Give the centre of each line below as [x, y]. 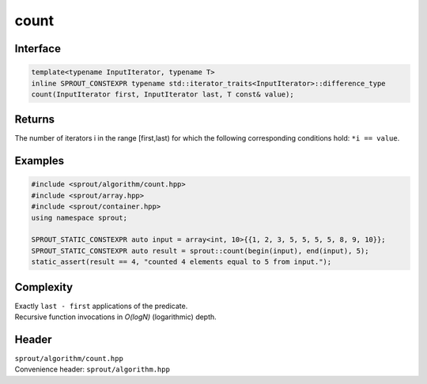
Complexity [44, 287]
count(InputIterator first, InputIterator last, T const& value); [162, 94]
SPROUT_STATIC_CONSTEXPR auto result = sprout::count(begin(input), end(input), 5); [200, 250]
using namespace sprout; [79, 218]
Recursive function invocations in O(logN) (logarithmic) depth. [115, 317]
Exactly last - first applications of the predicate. [101, 306]
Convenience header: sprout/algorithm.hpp [92, 369]
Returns [35, 120]
